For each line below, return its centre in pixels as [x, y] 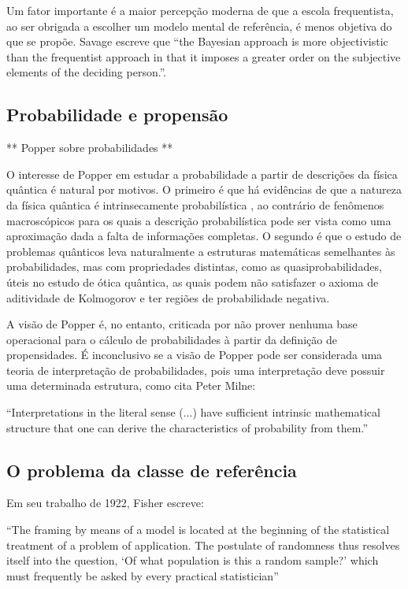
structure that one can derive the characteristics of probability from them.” [187, 427]
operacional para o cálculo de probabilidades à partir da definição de [172, 339]
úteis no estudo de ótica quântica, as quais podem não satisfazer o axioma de [193, 282]
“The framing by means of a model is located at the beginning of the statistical [198, 530]
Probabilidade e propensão [117, 115]
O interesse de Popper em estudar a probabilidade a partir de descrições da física [202, 174]
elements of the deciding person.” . [87, 72]
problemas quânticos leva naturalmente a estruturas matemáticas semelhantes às [201, 251]
